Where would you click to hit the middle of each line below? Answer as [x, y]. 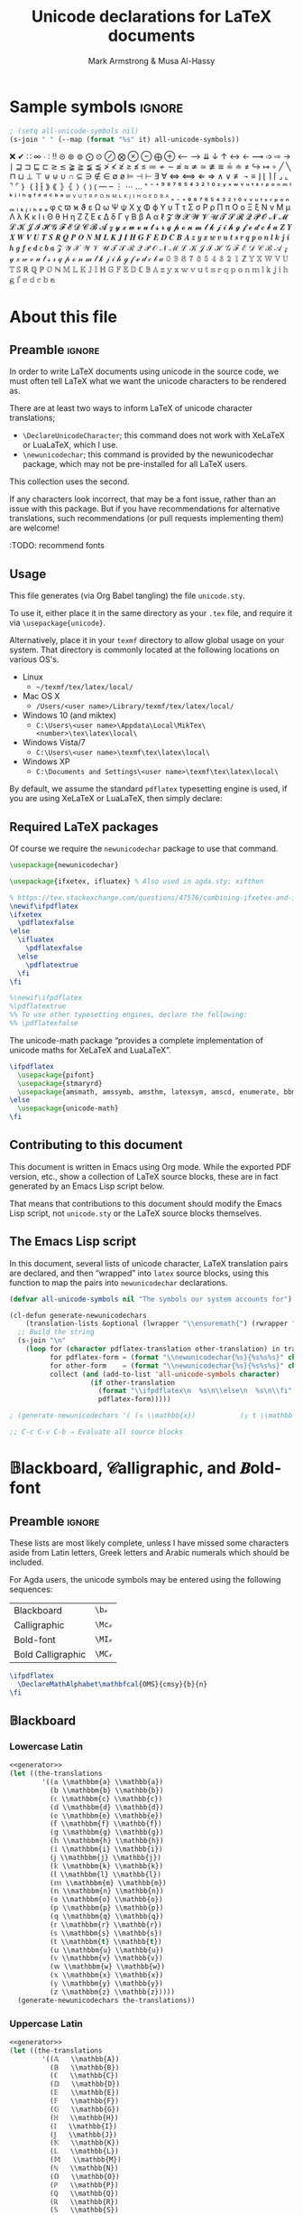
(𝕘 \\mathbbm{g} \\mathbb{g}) [106, 1832]
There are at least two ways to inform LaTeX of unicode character [131, 408]
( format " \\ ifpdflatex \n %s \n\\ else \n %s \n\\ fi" [195, 1391]
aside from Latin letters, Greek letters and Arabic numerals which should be [150, 1552]
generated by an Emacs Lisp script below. [87, 1186]
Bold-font [35, 1640]
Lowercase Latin [46, 1746]
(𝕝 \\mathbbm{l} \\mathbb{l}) [106, 1874]
